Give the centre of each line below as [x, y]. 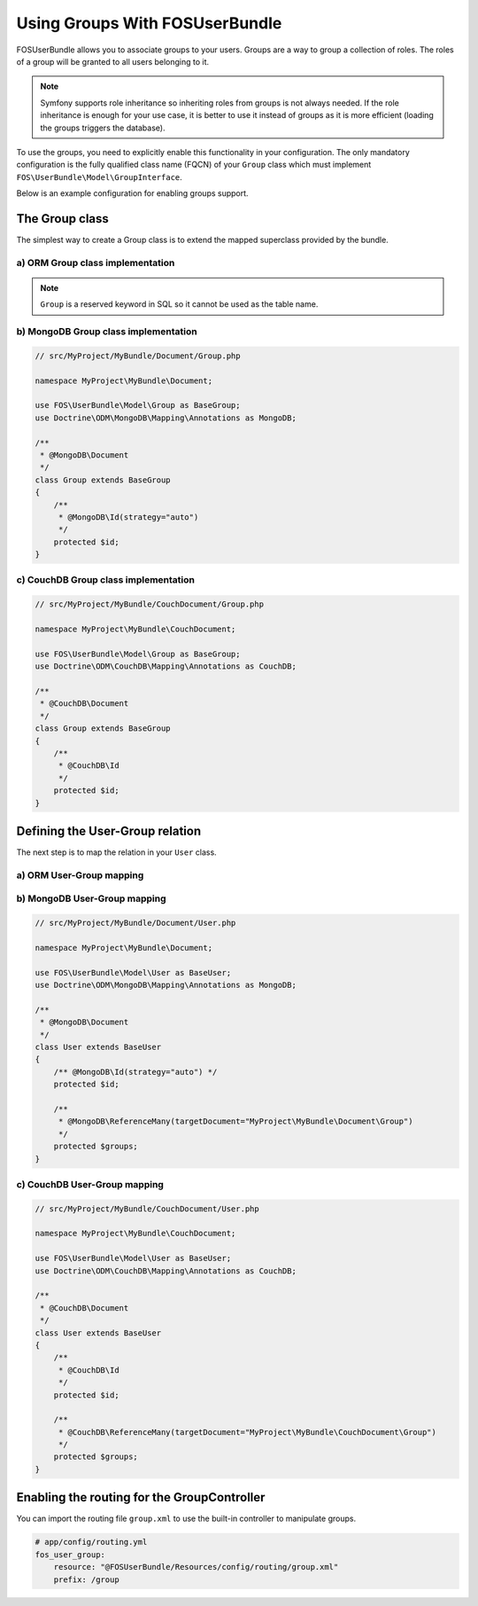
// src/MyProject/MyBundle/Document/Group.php [138, 356]
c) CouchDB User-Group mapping [90, 1184]
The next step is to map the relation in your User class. [116, 852]
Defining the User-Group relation [109, 830]
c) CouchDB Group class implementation [105, 580]
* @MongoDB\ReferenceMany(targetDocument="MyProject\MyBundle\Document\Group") [235, 1121]
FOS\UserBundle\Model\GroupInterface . [100, 176]
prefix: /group [86, 1579]
